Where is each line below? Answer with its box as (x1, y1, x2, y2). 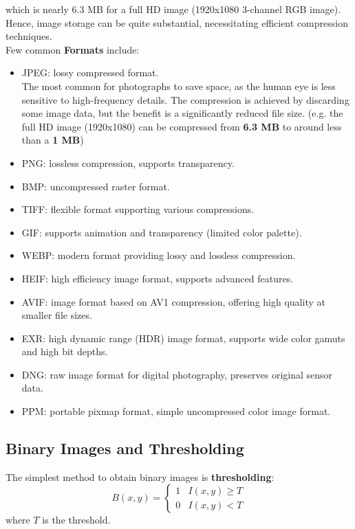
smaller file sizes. (21, 308, 92, 322)
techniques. (6, 29, 52, 43)
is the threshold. (42, 513, 111, 527)
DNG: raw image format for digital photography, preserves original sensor (21, 367, 333, 381)
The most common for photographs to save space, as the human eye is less (21, 78, 336, 93)
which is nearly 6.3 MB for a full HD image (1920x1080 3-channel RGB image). (6, 2, 341, 16)
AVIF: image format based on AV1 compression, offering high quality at (21, 294, 325, 308)
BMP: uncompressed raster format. (21, 179, 170, 193)
